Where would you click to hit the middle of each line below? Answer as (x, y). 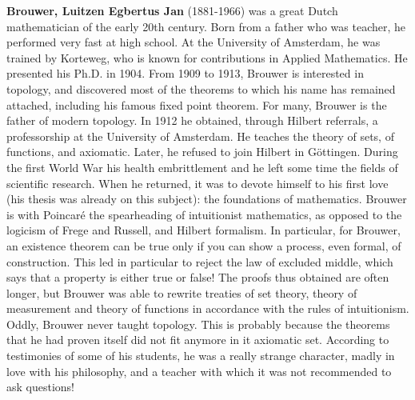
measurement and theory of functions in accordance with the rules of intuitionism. (208, 308)
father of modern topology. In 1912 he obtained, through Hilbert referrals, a (192, 120)
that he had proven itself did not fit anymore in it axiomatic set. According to (198, 340)
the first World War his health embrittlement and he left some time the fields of (202, 167)
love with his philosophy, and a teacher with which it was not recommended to (199, 371)
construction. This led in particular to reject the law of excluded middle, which (200, 261)
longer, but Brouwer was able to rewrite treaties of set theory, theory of (182, 292)
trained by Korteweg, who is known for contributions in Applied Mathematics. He (207, 57)
